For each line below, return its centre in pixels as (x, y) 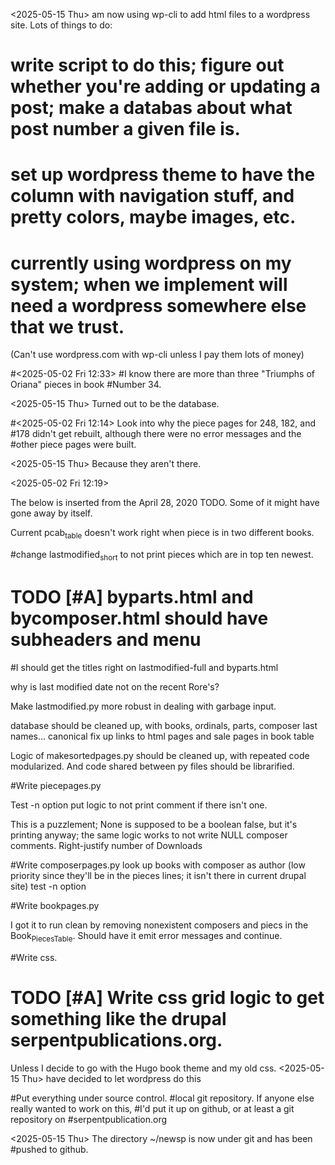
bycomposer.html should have (139, 618)
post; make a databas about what (151, 108)
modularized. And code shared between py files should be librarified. (152, 766)
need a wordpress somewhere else (158, 305)
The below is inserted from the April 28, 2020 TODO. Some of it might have (165, 503)
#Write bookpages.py (55, 905)
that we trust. (67, 326)
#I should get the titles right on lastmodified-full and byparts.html (144, 667)
